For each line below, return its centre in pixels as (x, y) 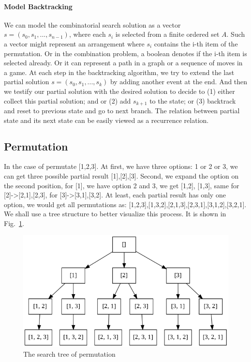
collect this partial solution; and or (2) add (67, 100)
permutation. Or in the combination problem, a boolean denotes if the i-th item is (125, 53)
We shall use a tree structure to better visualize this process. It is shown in (115, 214)
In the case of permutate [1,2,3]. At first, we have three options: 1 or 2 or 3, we (121, 166)
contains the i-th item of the (196, 43)
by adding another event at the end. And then (179, 82)
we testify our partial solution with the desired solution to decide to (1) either (119, 91)
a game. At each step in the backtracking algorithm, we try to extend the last (119, 72)
